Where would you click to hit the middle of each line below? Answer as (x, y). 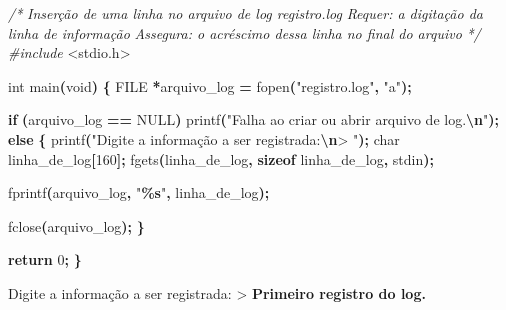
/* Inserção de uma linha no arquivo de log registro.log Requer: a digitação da (245, 13)
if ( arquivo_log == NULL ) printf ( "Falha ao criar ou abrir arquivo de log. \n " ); (254, 119)
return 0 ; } (45, 259)
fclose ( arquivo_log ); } (76, 225)
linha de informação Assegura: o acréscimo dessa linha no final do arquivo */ (244, 32)
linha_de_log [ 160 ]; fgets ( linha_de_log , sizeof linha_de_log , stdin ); (221, 158)
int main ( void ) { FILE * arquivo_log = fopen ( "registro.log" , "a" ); (210, 85)
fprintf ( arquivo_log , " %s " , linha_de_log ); (139, 192)
